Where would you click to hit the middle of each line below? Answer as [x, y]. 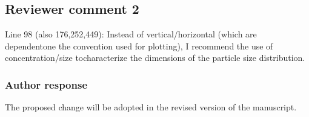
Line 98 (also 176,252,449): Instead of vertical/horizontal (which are [131, 34]
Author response [46, 84]
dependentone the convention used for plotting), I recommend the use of [139, 46]
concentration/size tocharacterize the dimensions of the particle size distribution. [155, 58]
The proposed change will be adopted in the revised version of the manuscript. [151, 107]
